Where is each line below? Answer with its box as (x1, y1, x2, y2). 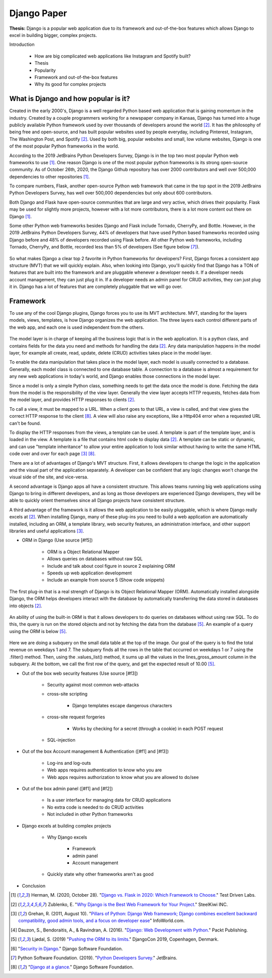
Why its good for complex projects (34, 81, 106, 87)
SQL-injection (47, 737, 76, 743)
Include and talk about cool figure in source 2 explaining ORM (47, 563, 175, 569)
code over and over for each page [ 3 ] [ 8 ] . (9, 451, 96, 457)
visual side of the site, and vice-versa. (9, 474, 89, 480)
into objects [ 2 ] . (9, 603, 42, 609)
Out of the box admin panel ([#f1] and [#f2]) (22, 786, 113, 792)
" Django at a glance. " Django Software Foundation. (28, 964, 134, 970)
